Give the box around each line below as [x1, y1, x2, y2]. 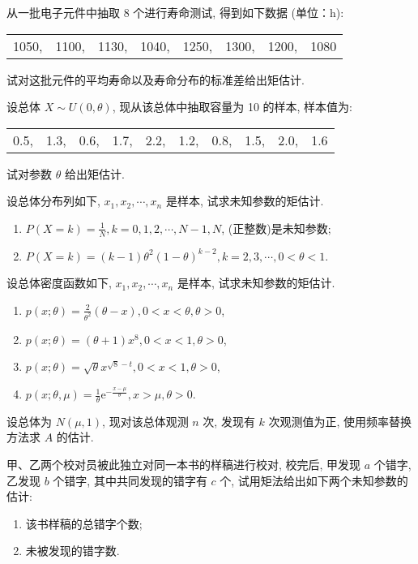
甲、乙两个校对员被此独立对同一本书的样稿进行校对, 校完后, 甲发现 [6, 456, 361, 473]
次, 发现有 [203, 412, 255, 429]
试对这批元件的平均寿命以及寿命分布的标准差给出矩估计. [6, 71, 305, 88]
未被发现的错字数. [25, 542, 120, 559]
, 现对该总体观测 [102, 412, 189, 429]
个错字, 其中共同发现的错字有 [53, 471, 207, 489]
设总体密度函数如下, [6, 274, 112, 291]
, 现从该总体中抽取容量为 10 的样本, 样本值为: [112, 98, 353, 115]
